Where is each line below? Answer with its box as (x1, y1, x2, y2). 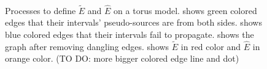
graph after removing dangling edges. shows (5, 40, 169, 53)
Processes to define (5, 4, 76, 16)
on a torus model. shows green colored (114, 4, 257, 16)
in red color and (180, 40, 241, 53)
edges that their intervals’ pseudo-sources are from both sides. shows (5, 16, 262, 29)
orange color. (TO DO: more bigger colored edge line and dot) (5, 52, 239, 65)
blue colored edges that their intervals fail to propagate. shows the (5, 28, 254, 40)
